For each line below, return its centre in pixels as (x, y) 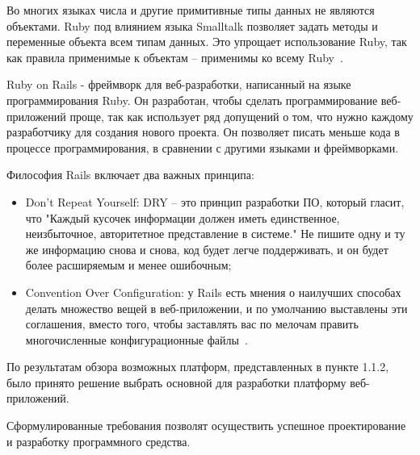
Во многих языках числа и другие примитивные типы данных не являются (191, 10)
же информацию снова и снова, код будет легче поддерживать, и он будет (207, 249)
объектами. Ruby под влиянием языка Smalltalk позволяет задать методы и (192, 25)
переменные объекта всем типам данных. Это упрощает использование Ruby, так (207, 42)
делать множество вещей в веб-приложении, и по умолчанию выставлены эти (216, 308)
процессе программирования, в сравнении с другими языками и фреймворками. (203, 147)
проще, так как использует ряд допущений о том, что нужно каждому (241, 116)
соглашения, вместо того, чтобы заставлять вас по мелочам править (192, 324)
